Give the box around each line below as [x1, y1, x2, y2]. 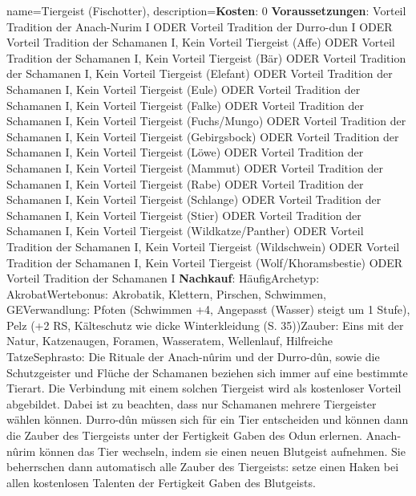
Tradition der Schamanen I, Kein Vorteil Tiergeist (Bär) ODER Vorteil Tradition [6, 49, 406, 66]
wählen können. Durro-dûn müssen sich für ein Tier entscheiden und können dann [6, 411, 409, 428]
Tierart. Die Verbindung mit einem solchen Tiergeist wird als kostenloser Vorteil [6, 380, 402, 396]
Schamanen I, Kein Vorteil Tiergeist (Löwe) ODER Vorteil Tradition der [6, 144, 364, 161]
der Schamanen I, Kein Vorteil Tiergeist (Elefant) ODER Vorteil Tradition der [6, 65, 393, 82]
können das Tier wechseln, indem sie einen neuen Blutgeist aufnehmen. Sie [38, 442, 406, 459]
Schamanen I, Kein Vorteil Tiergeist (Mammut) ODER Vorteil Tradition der [6, 159, 383, 176]
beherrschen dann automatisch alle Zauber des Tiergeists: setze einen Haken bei [6, 458, 399, 475]
